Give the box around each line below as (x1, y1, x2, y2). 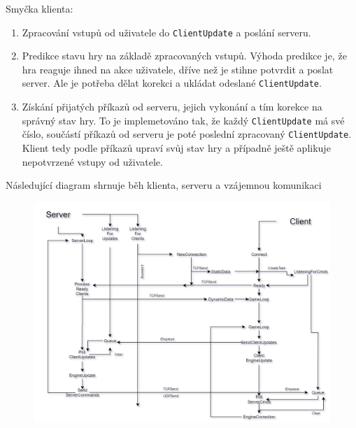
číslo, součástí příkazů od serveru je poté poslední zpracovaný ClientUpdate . (22, 127, 352, 141)
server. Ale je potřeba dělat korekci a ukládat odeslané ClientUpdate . (22, 76, 322, 90)
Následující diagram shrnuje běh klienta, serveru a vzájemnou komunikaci (6, 178, 322, 192)
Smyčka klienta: (6, 1, 73, 15)
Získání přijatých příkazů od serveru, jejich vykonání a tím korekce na (22, 99, 322, 114)
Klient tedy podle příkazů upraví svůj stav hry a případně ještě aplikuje (22, 141, 331, 155)
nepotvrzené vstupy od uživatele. (22, 154, 163, 169)
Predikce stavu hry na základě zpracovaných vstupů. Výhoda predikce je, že (22, 48, 347, 63)
